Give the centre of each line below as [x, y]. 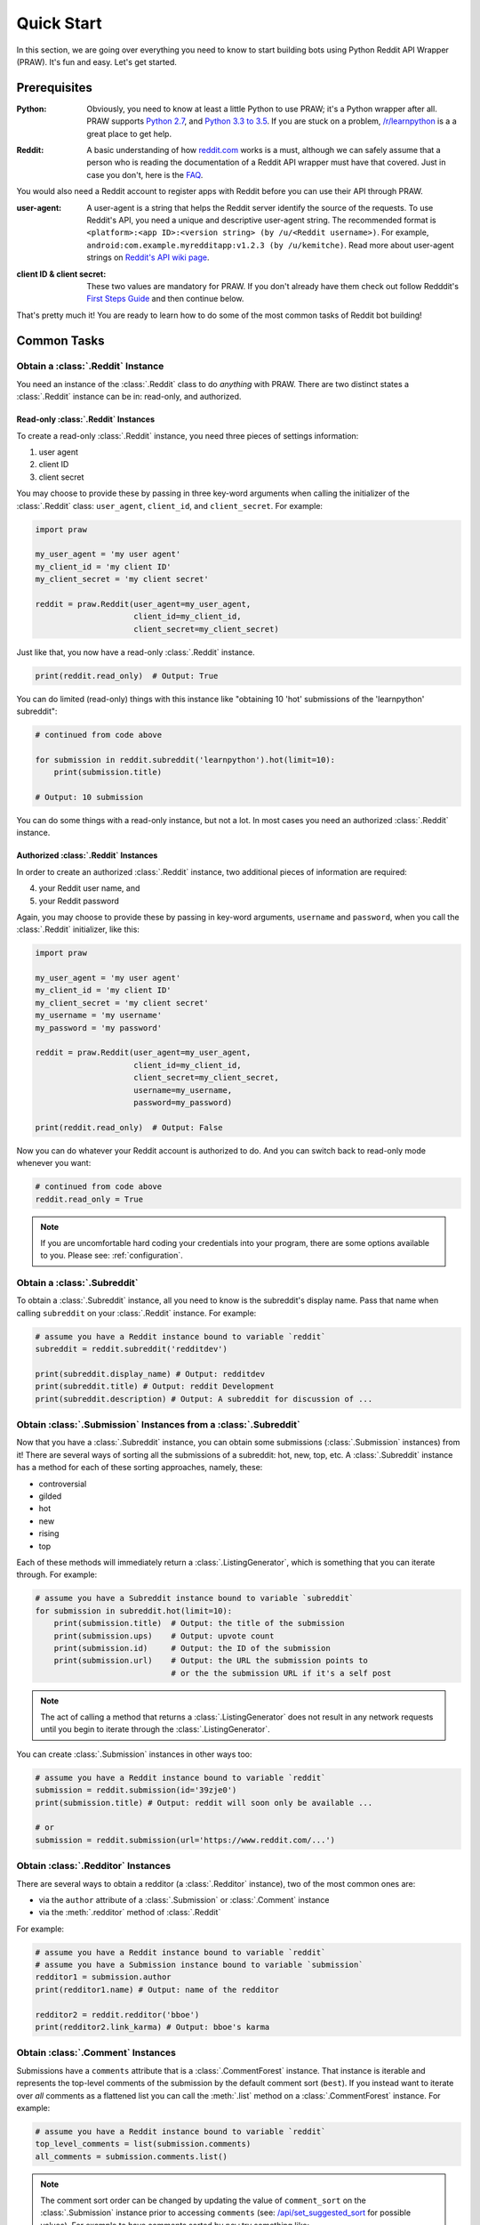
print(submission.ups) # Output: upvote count [164, 1636]
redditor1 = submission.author [104, 1977]
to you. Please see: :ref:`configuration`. [112, 1256]
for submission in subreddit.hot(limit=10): [134, 1610]
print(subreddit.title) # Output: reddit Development [155, 1387]
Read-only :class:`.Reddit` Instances [86, 419]
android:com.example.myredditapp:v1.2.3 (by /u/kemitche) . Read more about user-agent [270, 245]
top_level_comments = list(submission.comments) [143, 2144]
